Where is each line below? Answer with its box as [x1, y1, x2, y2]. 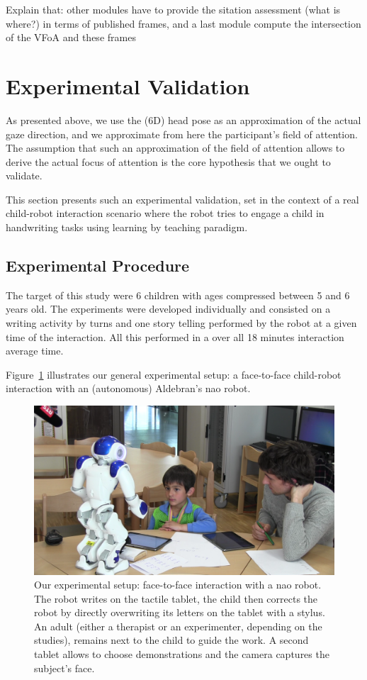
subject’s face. [34, 660, 95, 675]
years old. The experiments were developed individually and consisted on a [6, 301, 331, 316]
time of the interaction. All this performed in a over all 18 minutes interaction [6, 329, 344, 344]
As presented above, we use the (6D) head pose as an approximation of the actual [6, 112, 361, 127]
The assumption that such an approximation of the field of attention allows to [6, 140, 345, 155]
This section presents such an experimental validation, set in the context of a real [6, 191, 359, 206]
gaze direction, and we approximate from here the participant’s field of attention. [6, 126, 358, 141]
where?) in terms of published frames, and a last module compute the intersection [6, 16, 361, 30]
